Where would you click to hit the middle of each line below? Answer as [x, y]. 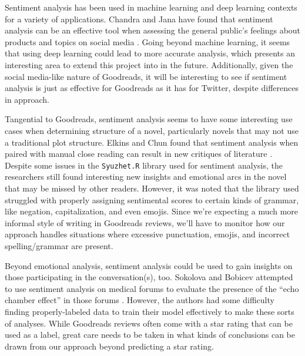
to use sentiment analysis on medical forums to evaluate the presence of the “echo [152, 288]
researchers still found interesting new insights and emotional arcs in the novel [146, 177]
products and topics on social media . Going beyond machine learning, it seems [148, 41]
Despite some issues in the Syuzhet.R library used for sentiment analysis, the [144, 165]
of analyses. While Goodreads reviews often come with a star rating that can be [149, 323]
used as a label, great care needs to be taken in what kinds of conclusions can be [150, 335]
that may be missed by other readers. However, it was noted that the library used [152, 188]
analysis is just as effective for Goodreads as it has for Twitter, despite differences [152, 88]
